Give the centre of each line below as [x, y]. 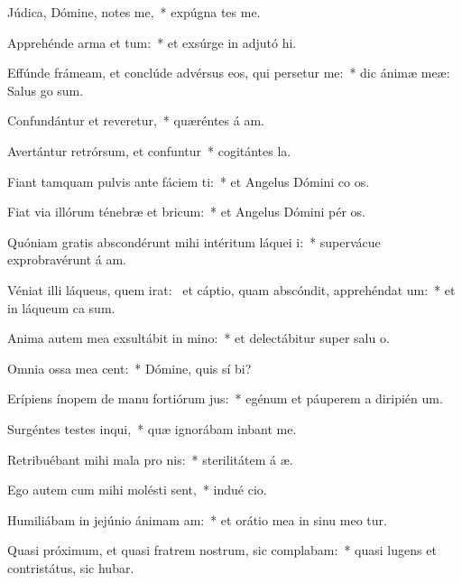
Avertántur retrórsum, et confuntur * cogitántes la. [149, 150]
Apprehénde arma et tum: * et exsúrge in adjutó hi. [152, 42]
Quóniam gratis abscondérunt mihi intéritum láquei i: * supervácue [194, 241]
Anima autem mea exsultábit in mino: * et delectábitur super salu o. [199, 338]
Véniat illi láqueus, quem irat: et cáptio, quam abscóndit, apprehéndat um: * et [231, 289]
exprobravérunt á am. [67, 259]
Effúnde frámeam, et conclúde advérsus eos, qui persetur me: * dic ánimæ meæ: [229, 73]
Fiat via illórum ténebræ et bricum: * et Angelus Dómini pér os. [186, 212]
